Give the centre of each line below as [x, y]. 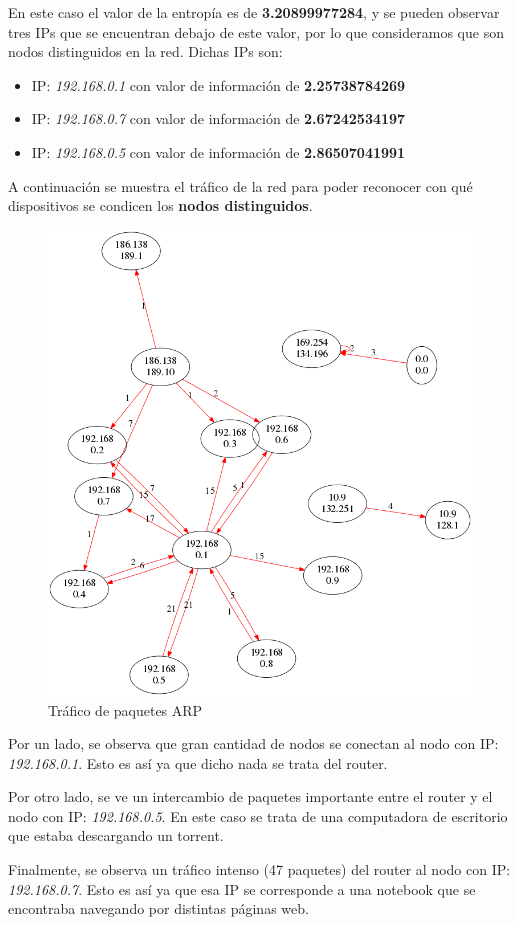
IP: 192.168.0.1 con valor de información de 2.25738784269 [218, 84]
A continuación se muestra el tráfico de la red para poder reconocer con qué [240, 185]
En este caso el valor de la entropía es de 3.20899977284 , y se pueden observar [254, 12]
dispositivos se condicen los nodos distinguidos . [160, 205]
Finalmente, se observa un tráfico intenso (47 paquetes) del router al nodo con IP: [259, 869]
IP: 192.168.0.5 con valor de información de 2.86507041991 [218, 151]
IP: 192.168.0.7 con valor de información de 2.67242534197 [218, 118]
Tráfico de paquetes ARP [125, 709]
